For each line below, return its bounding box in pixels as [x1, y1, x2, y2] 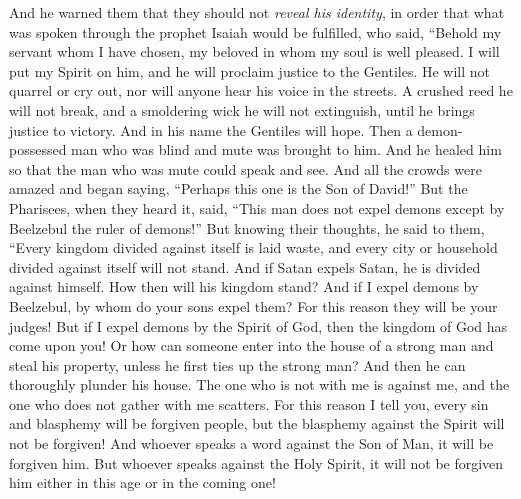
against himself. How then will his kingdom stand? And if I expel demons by [9, 276, 479, 297]
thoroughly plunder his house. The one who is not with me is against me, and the [9, 374, 510, 395]
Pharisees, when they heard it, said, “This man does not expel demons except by [9, 197, 505, 218]
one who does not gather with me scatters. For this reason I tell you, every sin [9, 393, 489, 414]
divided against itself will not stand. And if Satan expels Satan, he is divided [9, 256, 481, 277]
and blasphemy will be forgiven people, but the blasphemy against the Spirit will [9, 413, 505, 434]
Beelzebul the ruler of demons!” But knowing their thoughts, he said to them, [9, 217, 485, 238]
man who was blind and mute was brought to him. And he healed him [71, 139, 502, 160]
